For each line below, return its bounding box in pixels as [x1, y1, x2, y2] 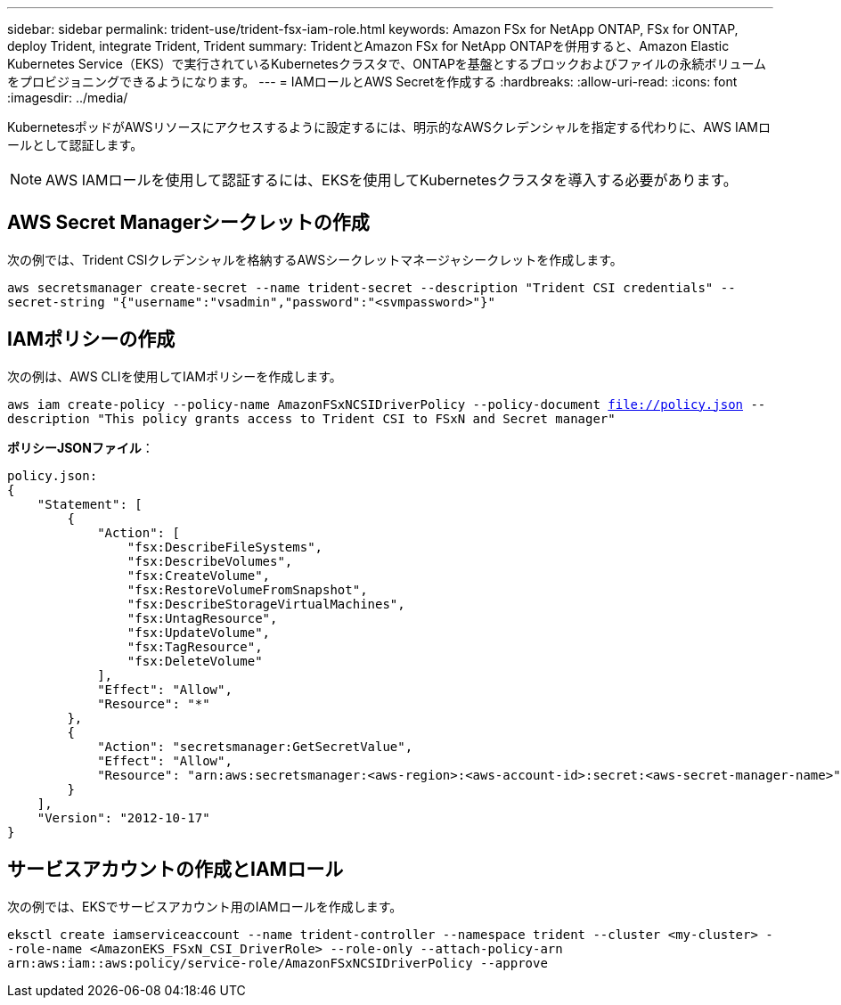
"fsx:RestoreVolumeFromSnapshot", [127, 582, 368, 597]
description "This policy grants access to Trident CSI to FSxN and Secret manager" [7, 411, 616, 426]
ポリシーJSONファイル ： [7, 439, 154, 455]
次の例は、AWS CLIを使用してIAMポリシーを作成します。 [7, 368, 342, 384]
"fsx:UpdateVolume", [127, 625, 271, 640]
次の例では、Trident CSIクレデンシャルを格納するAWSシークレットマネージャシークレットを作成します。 [7, 251, 623, 267]
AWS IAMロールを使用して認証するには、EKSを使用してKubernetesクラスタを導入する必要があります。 [45, 171, 738, 189]
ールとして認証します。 [7, 137, 143, 152]
